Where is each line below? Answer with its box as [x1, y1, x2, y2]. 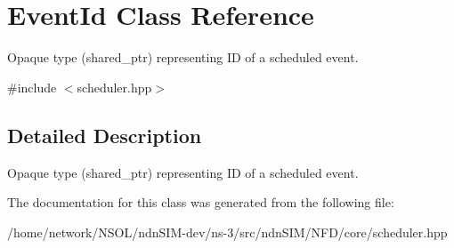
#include [7, 77, 57, 96]
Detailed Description [7, 121, 202, 148]
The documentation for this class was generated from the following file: [7, 193, 394, 212]
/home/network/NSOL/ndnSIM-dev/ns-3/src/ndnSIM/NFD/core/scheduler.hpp [7, 222, 448, 241]
